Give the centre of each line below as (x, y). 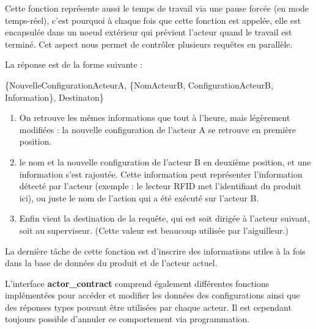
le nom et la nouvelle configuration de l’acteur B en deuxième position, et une (165, 161)
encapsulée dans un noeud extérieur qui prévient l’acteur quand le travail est (149, 32)
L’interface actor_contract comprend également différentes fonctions (137, 283)
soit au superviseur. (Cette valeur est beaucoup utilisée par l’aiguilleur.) (154, 230)
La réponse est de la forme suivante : (74, 64)
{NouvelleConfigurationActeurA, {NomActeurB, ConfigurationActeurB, (139, 85)
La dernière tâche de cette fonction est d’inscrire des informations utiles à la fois (155, 251)
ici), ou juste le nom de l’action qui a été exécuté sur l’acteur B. (139, 197)
